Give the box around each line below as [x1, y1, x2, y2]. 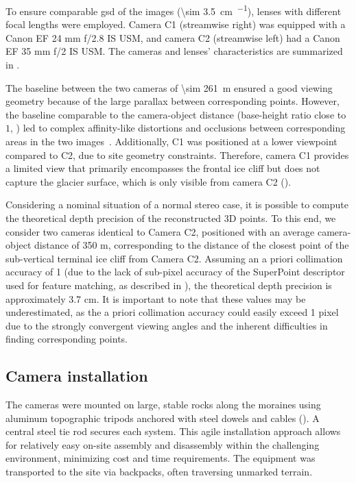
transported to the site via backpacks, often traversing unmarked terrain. [5, 465, 313, 479]
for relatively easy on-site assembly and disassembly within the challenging [5, 437, 320, 451]
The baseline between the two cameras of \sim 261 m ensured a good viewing [5, 80, 333, 95]
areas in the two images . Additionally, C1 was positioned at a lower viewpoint [5, 134, 337, 148]
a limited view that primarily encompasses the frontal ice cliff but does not [5, 161, 320, 175]
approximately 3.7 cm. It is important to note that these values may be [5, 291, 306, 306]
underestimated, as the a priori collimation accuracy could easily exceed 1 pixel [5, 305, 339, 319]
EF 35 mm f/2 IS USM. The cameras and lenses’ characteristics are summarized [5, 44, 343, 58]
